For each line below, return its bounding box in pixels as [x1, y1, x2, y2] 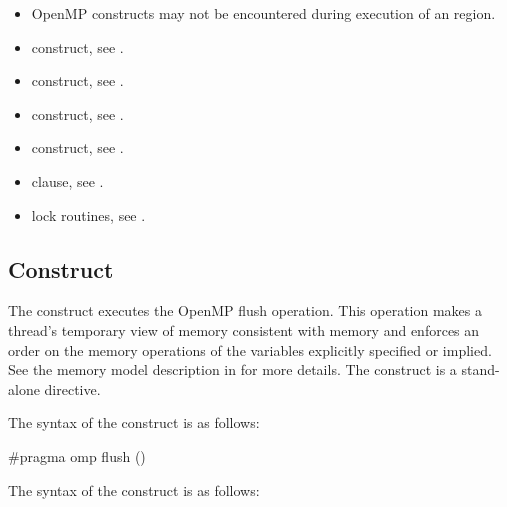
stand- [461, 359, 500, 380]
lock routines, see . [31, 204, 146, 225]
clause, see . [31, 170, 104, 191]
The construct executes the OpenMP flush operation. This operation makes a [8, 300, 482, 321]
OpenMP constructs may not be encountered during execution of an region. [31, 3, 496, 23]
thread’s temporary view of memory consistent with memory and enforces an [8, 319, 480, 340]
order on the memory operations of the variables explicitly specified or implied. [8, 339, 492, 360]
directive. [44, 378, 101, 399]
